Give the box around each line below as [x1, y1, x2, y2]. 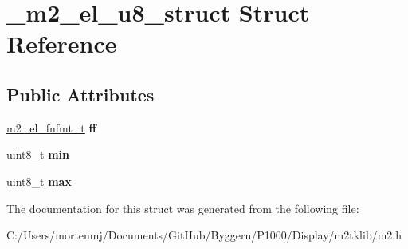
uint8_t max [6, 172, 72, 189]
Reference [6, 27, 117, 60]
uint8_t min [6, 146, 69, 163]
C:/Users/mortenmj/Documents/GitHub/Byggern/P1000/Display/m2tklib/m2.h [6, 227, 402, 243]
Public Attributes [6, 81, 155, 106]
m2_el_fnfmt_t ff [6, 119, 96, 136]
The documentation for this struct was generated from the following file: [6, 200, 359, 216]
